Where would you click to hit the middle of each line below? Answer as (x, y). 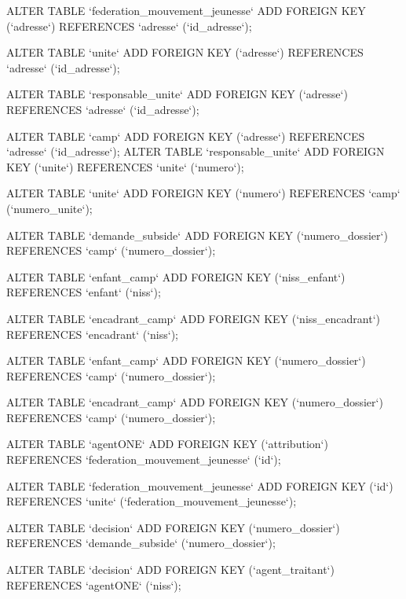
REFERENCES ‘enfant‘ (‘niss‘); (84, 292)
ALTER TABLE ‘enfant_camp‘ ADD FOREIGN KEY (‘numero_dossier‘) (186, 360)
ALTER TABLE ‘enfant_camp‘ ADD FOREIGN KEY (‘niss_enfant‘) (176, 276)
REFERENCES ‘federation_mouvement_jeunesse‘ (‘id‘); (144, 459)
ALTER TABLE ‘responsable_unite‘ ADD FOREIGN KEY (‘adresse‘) (177, 94)
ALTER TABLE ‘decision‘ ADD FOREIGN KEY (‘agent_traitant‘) (170, 570)
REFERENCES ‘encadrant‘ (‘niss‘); (92, 334)
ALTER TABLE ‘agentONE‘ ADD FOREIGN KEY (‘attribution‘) (167, 444)
